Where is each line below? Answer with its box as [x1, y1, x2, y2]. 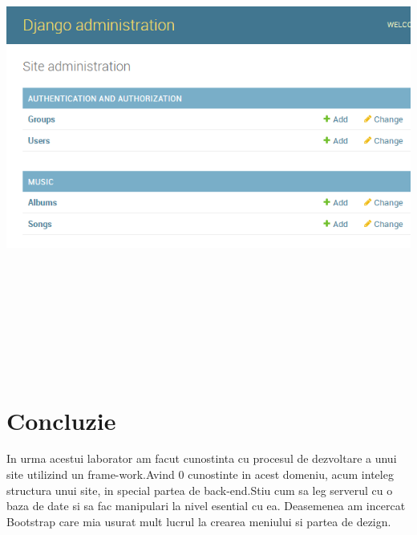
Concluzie [6, 403, 116, 436]
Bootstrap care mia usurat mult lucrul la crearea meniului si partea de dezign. [6, 513, 391, 529]
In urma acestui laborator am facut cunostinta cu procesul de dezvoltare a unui [6, 450, 397, 467]
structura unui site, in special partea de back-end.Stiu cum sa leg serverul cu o [6, 481, 393, 498]
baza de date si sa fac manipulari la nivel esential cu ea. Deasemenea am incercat [6, 497, 406, 514]
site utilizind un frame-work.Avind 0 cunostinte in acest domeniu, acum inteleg [6, 466, 394, 483]
